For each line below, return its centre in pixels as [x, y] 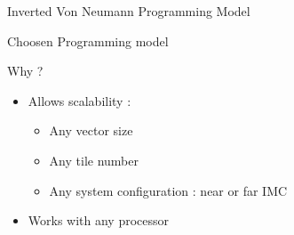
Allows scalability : [79, 100]
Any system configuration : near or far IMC [168, 190]
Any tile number [94, 160]
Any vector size [91, 130]
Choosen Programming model [88, 41]
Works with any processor [99, 220]
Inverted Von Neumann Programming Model [129, 11]
